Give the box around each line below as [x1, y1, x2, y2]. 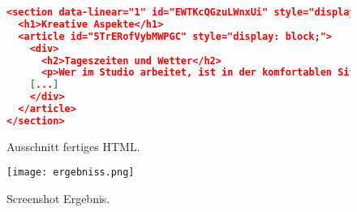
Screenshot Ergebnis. [6, 190, 110, 206]
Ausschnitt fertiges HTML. [6, 137, 140, 154]
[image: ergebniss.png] [6, 167, 135, 179]
